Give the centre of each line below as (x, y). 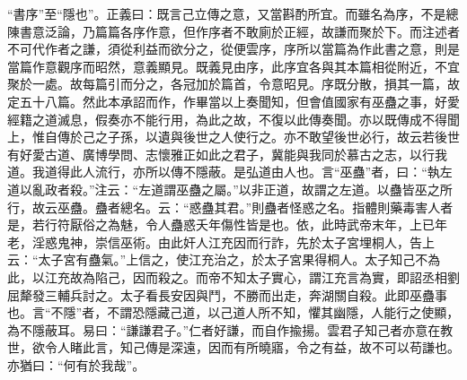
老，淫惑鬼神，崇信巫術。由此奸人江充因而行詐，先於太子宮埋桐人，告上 (221, 242)
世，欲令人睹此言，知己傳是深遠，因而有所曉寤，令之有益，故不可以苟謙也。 (233, 347)
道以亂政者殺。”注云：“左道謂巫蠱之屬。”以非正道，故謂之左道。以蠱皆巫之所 (230, 189)
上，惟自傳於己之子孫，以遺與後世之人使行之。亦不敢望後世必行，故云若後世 (233, 137)
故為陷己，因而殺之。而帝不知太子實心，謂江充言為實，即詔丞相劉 (264, 276)
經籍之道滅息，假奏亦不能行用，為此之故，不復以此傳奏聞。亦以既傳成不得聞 (233, 119)
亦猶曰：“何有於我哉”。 (76, 364)
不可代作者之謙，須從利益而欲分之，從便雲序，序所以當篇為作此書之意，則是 (233, 49)
